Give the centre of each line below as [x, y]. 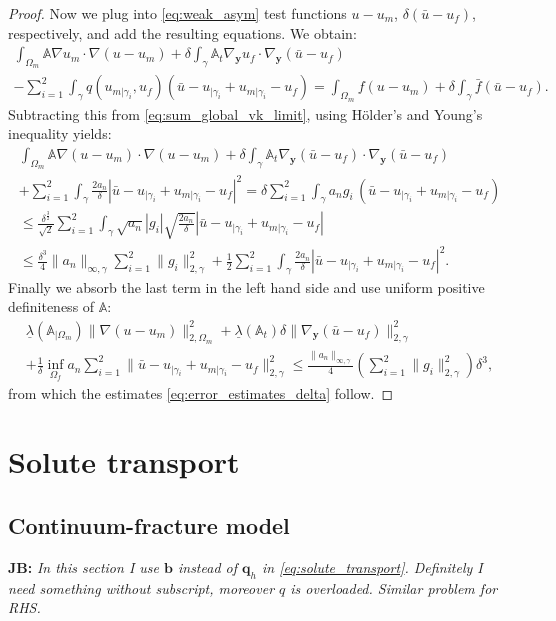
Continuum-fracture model [149, 525]
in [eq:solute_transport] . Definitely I [372, 566]
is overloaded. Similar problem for [394, 587]
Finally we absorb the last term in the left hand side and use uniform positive [246, 286]
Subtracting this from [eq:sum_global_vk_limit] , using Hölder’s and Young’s [245, 113]
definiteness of [51, 306]
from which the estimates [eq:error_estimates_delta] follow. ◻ [201, 392]
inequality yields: [60, 133]
